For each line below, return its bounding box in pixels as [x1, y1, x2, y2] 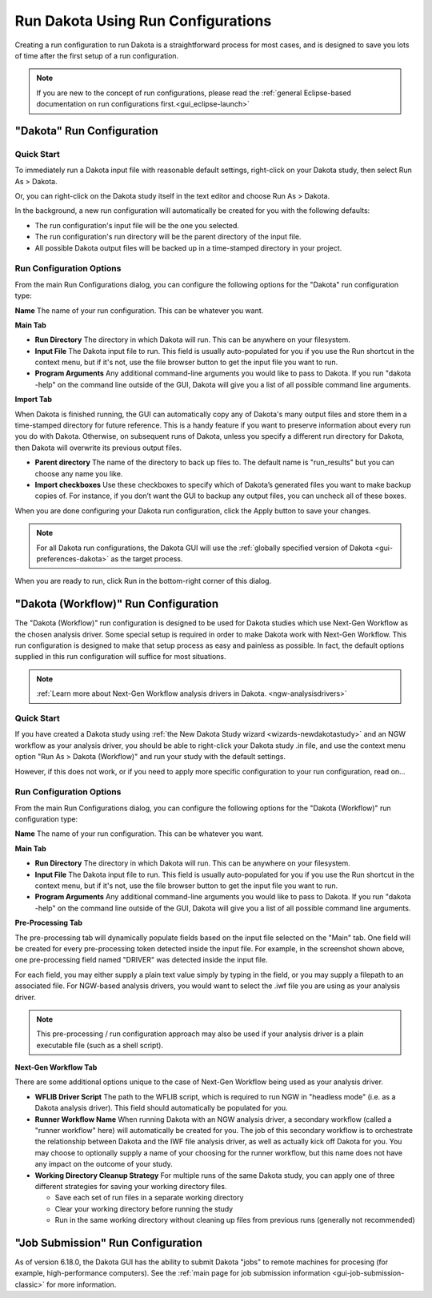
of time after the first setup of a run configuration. [14, 50, 179, 60]
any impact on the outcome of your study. [34, 1159, 174, 1169]
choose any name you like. [34, 468, 123, 478]
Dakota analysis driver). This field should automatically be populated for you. [34, 1103, 288, 1113]
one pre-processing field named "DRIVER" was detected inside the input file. [14, 955, 268, 965]
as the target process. [110, 553, 183, 564]
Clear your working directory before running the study [54, 1204, 234, 1213]
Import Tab [14, 395, 52, 404]
